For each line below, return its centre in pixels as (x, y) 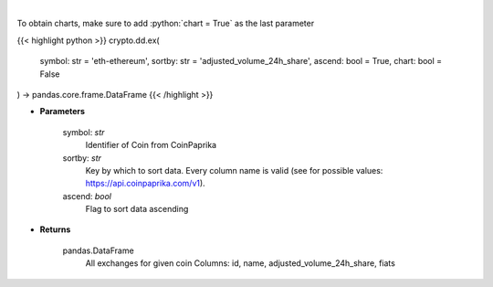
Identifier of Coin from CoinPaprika (151, 145)
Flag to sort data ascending (137, 209)
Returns (55, 229)
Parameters (63, 112)
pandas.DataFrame (98, 250)
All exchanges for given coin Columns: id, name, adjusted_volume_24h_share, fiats (241, 263)
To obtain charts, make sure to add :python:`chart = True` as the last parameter (166, 24)
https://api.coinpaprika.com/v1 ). (145, 184)
